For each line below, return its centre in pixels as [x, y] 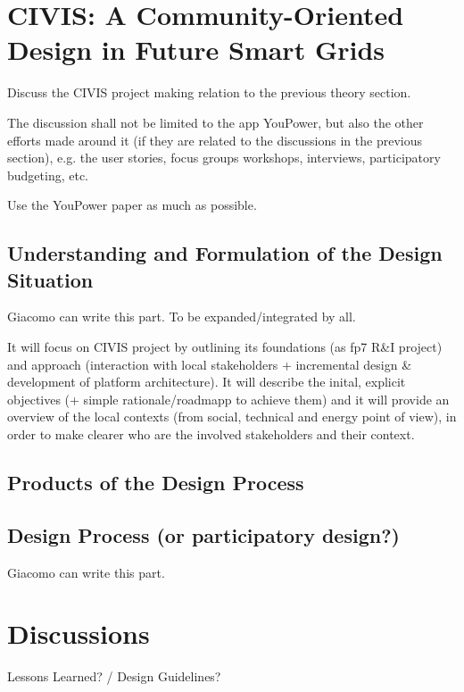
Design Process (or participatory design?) [203, 534]
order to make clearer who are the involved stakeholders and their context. [211, 434]
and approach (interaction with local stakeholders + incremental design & [210, 364]
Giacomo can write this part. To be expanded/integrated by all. [182, 317]
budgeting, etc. [48, 175]
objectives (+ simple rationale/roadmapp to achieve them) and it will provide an [228, 399]
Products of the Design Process [156, 483]
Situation [50, 279]
